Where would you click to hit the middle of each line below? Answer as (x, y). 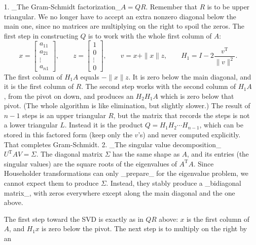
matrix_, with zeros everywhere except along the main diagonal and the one (120, 192)
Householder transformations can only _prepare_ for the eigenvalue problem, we (126, 173)
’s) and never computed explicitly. (189, 135)
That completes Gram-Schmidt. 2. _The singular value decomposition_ (113, 144)
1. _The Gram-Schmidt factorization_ (62, 6)
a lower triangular (31, 125)
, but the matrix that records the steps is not (182, 115)
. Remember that (171, 6)
